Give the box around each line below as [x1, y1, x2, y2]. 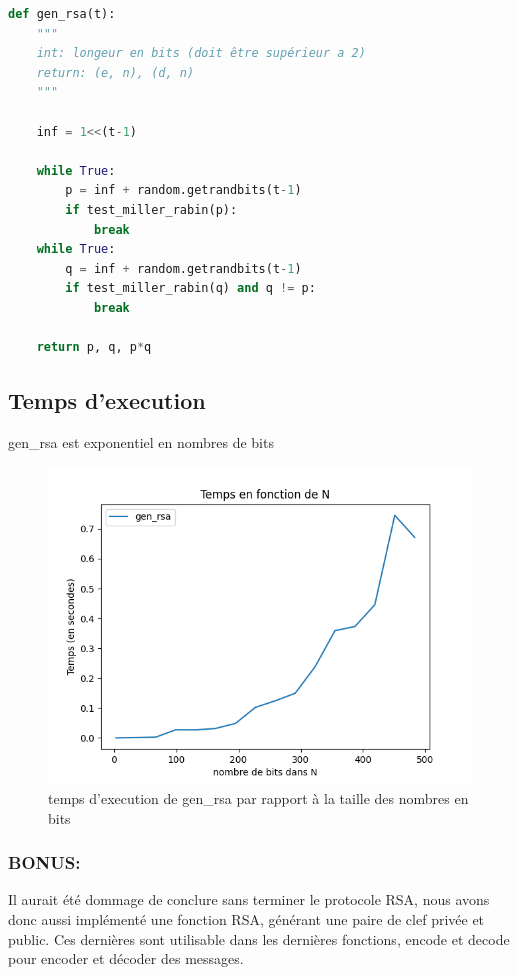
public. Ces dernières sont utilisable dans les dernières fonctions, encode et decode [8, 928, 510, 949]
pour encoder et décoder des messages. [8, 948, 244, 969]
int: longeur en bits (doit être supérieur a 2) [36, 46, 366, 61]
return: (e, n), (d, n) [36, 65, 195, 80]
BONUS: [8, 850, 81, 875]
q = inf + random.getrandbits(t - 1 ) [65, 261, 302, 276]
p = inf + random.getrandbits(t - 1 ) [65, 183, 302, 198]
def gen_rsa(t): [8, 7, 116, 21]
